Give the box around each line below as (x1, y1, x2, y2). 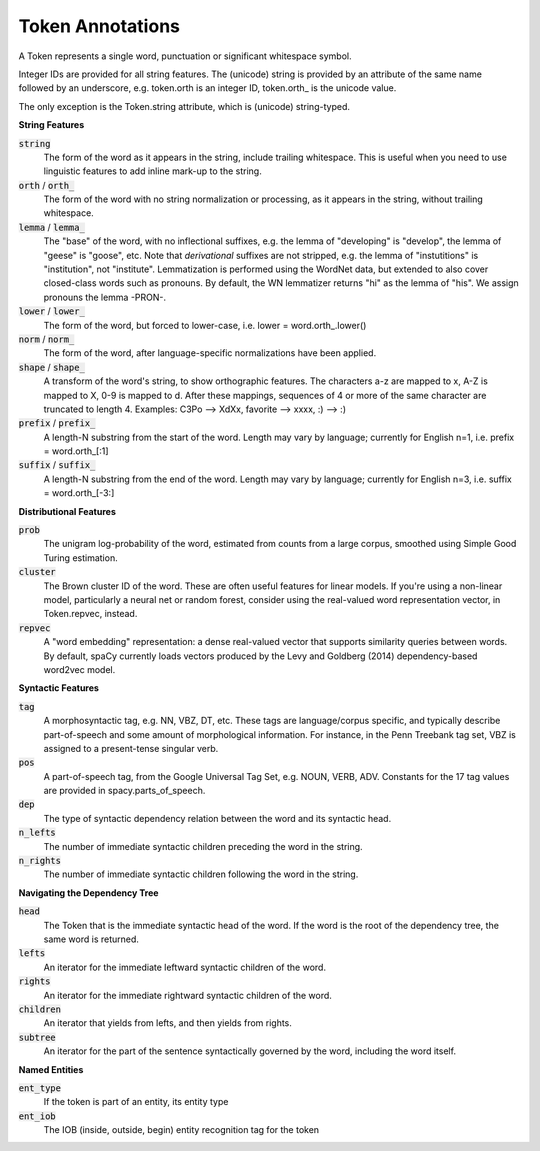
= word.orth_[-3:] (43, 487, 115, 499)
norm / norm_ (18, 333, 75, 345)
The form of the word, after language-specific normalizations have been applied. (43, 347, 377, 359)
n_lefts (18, 827, 57, 839)
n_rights (18, 855, 62, 867)
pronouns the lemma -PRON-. (43, 291, 167, 303)
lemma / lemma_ (18, 221, 85, 233)
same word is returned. (43, 933, 140, 945)
